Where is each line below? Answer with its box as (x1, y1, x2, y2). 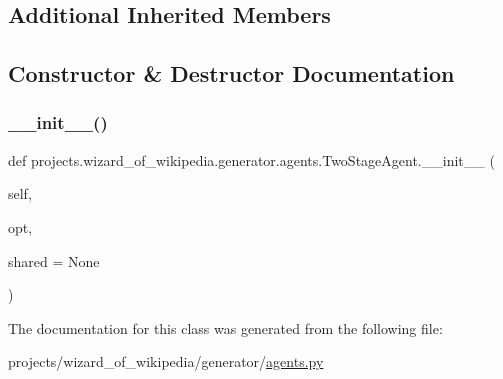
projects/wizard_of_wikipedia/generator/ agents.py (8, 351, 324, 372)
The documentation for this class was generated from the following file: (8, 317, 443, 338)
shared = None (8, 250, 100, 271)
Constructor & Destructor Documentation (8, 58, 455, 89)
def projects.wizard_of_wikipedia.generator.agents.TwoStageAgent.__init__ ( (8, 149, 495, 170)
